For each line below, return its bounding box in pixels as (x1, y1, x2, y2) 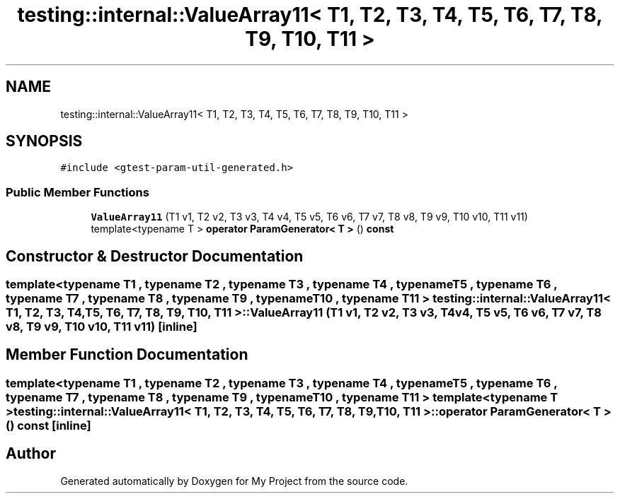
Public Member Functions (6, 184, 149, 199)
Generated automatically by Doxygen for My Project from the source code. (60, 474, 408, 487)
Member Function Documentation (6, 346, 248, 364)
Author (6, 445, 56, 463)
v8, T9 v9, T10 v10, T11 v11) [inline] (6, 319, 197, 334)
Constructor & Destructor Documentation (6, 247, 304, 265)
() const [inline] (6, 418, 91, 433)
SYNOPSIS (6, 132, 83, 151)
